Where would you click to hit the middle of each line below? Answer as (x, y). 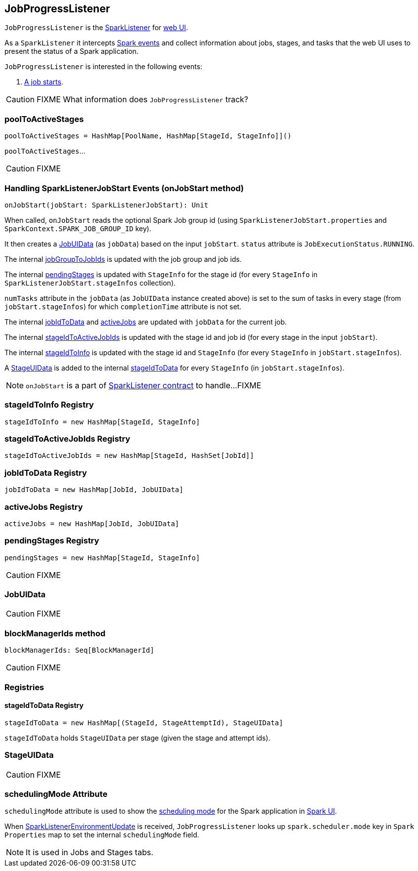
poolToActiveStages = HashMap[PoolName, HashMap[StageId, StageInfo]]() (148, 136)
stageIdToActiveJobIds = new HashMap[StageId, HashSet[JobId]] (129, 456)
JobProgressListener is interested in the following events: (103, 67)
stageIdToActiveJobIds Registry (67, 439)
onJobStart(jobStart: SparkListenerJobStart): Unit (107, 205)
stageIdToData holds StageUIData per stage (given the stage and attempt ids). (137, 738)
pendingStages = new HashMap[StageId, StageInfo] (102, 558)
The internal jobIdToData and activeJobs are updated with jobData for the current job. (146, 322)
